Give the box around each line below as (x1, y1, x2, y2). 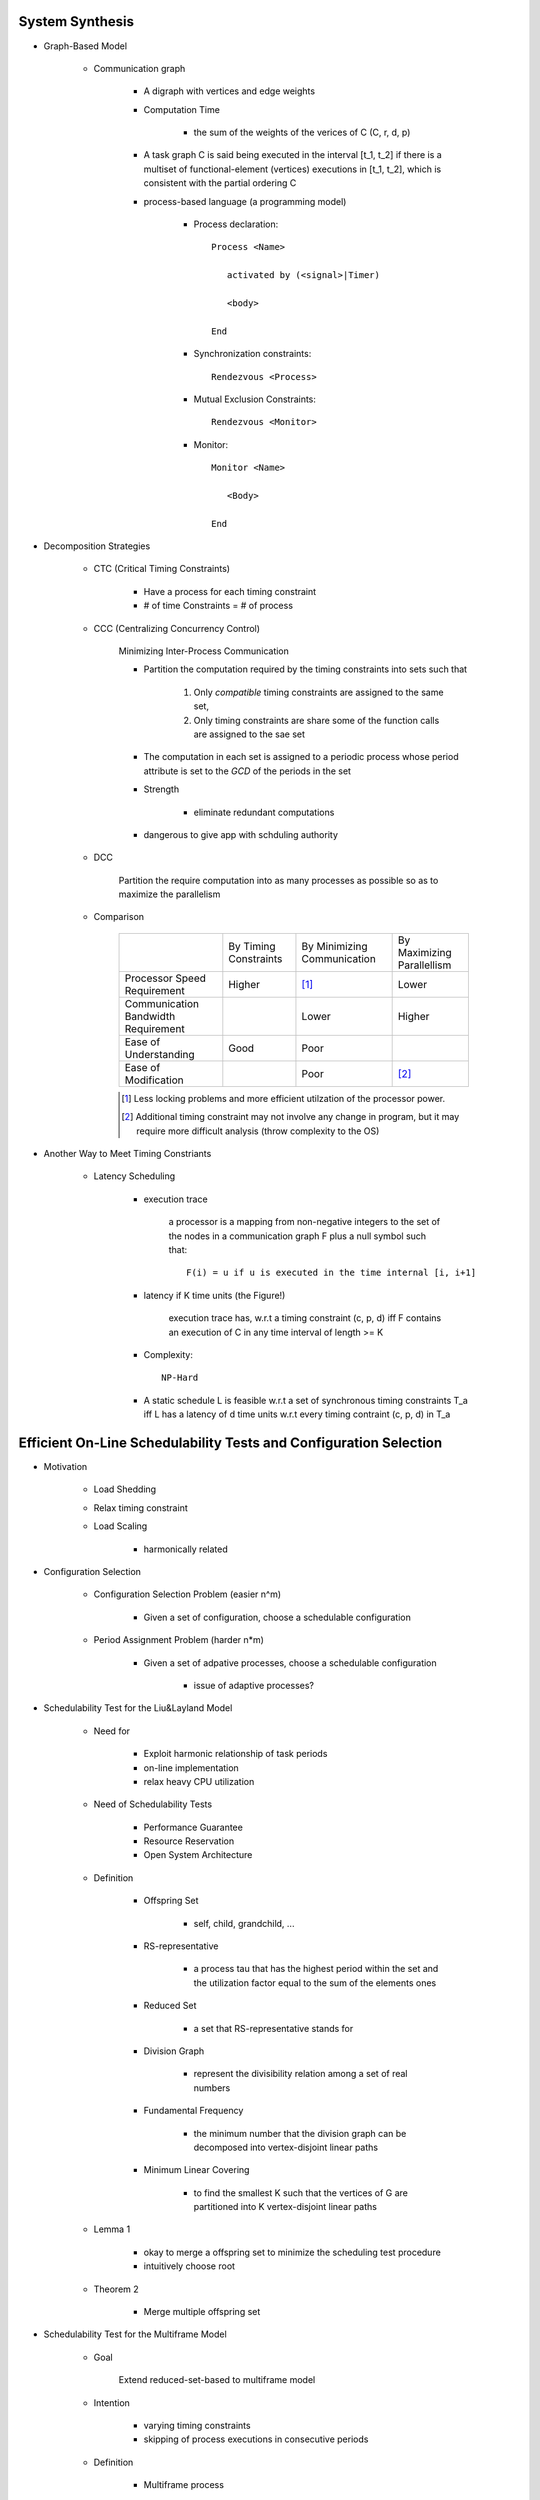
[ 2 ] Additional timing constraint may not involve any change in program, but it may (121, 1111, 460, 1123)
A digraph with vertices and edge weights (143, 85, 315, 97)
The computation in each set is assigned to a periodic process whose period (143, 751, 459, 763)
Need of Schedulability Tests (93, 1798, 213, 1810)
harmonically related (143, 1543, 229, 1555)
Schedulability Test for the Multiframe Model (43, 2328, 227, 2340)
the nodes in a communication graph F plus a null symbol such (168, 1230, 427, 1242)
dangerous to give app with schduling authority (143, 828, 339, 840)
